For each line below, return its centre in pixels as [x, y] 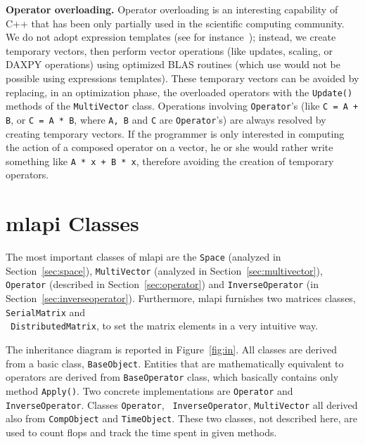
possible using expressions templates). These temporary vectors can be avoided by [182, 78]
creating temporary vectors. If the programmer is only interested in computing [175, 133]
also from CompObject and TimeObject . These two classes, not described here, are [181, 418]
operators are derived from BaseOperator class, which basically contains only [172, 377]
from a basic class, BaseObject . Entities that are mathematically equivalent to [175, 363]
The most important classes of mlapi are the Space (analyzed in [143, 257]
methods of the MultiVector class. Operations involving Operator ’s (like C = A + [182, 106]
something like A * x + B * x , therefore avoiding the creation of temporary [170, 161]
